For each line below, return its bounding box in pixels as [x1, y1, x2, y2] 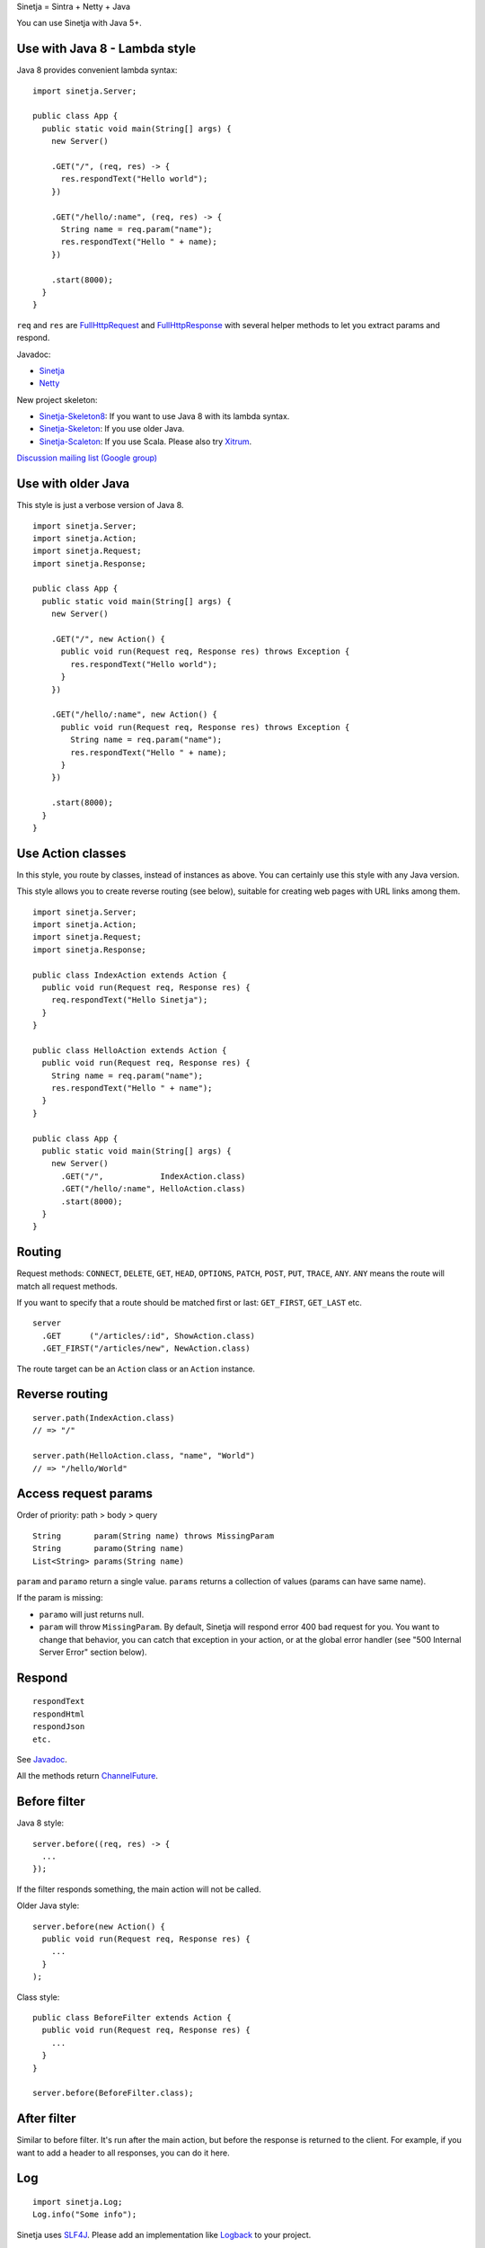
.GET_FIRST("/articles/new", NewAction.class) [41, 1343, 251, 1353]
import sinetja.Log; [32, 2197, 123, 2207]
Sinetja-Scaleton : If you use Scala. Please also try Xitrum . [39, 436, 252, 447]
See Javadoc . [16, 1753, 67, 1764]
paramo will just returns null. [39, 1609, 145, 1619]
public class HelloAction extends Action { [32, 1045, 227, 1056]
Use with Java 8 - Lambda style [16, 41, 197, 57]
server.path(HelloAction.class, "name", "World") [32, 1450, 256, 1461]
